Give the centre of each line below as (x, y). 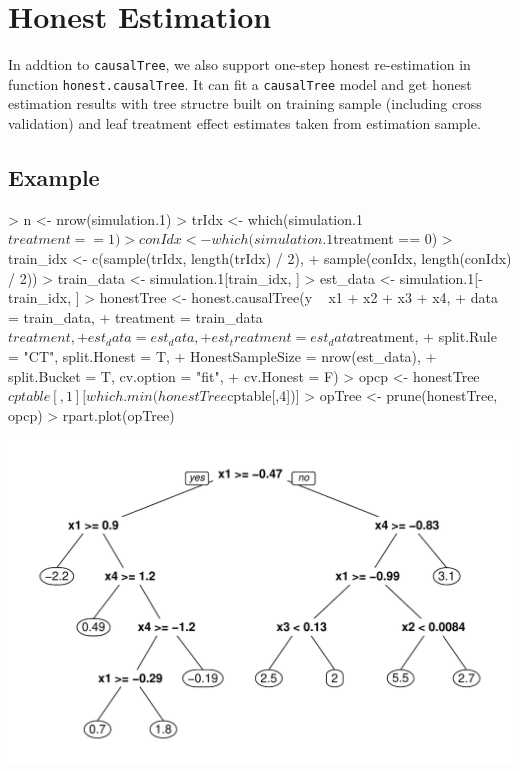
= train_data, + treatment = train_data (135, 316)
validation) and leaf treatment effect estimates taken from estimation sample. (244, 123)
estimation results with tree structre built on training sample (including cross (245, 103)
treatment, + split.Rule (425, 336)
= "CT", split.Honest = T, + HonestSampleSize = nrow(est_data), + (222, 355)
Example (54, 177)
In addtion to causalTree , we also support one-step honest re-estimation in (239, 64)
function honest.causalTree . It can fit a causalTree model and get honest (240, 83)
